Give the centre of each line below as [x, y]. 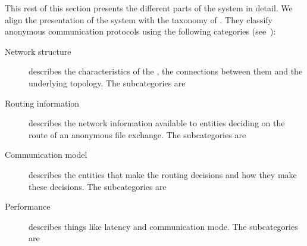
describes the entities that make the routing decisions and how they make [163, 174]
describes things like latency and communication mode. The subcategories [163, 226]
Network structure [38, 51]
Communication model [46, 155]
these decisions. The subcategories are [98, 186]
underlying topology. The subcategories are [107, 82]
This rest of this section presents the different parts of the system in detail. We [149, 8]
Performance [28, 206]
